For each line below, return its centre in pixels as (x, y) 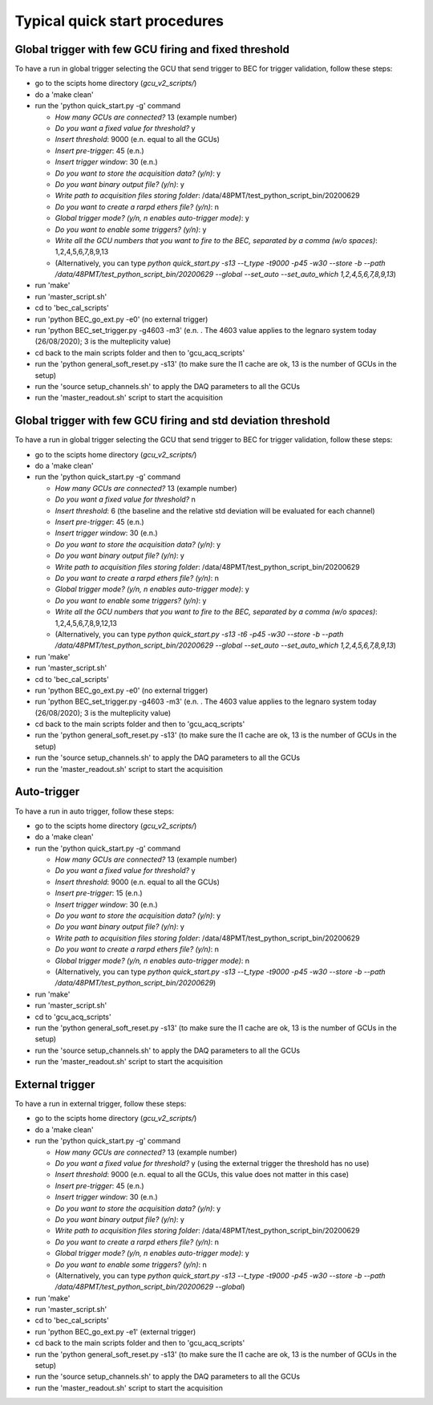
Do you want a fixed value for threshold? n (125, 499)
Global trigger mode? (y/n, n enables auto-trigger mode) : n (152, 960)
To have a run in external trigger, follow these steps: (101, 1104)
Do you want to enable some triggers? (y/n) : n (131, 1265)
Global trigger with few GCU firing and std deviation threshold (172, 421)
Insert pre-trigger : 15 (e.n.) (99, 893)
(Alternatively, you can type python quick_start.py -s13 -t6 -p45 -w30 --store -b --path (199, 634)
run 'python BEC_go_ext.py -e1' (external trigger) (115, 1331)
